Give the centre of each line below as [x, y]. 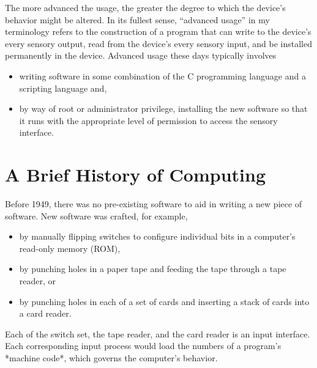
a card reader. [45, 313]
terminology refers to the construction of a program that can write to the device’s [158, 31]
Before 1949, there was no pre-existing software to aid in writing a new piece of [154, 204]
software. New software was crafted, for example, [96, 215]
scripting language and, [63, 88]
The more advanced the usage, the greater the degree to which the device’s [145, 7]
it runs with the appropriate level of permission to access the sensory [148, 120]
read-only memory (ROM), [70, 248]
